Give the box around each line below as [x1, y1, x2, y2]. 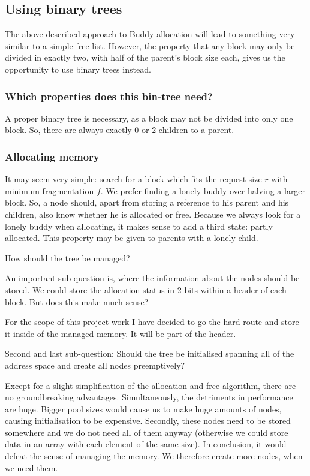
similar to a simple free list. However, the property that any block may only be [5, 39, 295, 52]
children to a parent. [158, 123, 234, 136]
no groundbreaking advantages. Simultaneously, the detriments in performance [5, 391, 293, 403]
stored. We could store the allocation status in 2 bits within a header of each [5, 283, 287, 296]
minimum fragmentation [5, 184, 94, 197]
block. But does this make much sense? [5, 295, 149, 308]
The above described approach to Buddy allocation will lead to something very [5, 28, 295, 40]
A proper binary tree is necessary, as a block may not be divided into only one [5, 112, 293, 124]
